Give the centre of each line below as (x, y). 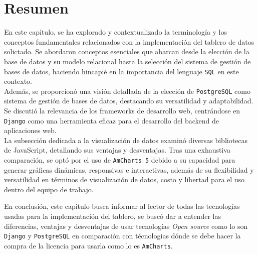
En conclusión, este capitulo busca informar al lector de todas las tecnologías (122, 206)
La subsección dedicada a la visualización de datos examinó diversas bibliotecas (126, 140)
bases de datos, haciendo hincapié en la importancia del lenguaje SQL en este (121, 71)
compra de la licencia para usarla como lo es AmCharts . (88, 245)
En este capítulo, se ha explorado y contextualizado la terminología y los (116, 32)
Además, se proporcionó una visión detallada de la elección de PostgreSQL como (127, 91)
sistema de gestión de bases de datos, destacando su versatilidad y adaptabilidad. (129, 101)
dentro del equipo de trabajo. (49, 189)
